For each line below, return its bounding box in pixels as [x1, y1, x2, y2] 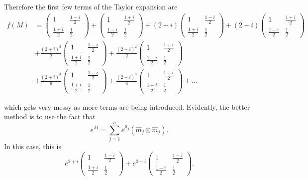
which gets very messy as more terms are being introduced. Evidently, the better [4, 101, 250, 112]
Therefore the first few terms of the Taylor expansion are [4, 1, 178, 11]
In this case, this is [4, 141, 62, 151]
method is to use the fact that [4, 111, 96, 122]
